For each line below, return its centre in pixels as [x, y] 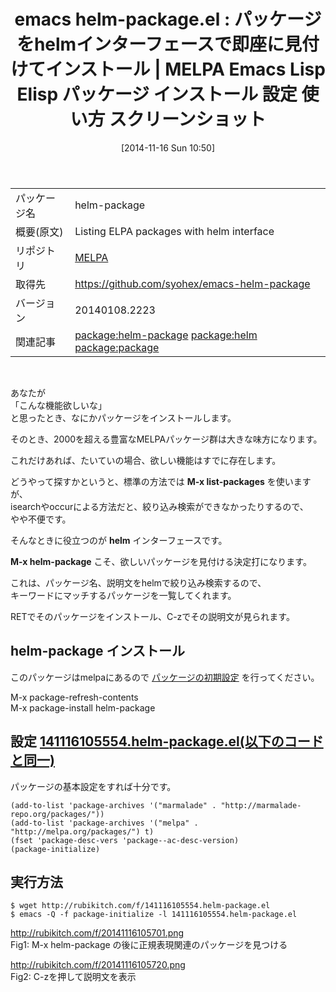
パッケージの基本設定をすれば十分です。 [93, 786]
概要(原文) [39, 232]
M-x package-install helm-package [83, 707]
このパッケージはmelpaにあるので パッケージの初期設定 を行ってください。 [165, 677]
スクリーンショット [188, 119]
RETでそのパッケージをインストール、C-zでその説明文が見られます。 [152, 616]
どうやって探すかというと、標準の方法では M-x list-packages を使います [161, 481]
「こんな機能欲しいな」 [58, 405]
